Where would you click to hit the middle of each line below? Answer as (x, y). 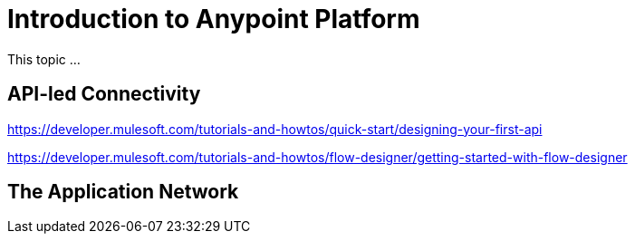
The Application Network (123, 192)
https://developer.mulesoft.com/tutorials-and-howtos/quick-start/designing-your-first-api (275, 129)
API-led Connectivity (104, 94)
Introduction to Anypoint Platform (214, 19)
